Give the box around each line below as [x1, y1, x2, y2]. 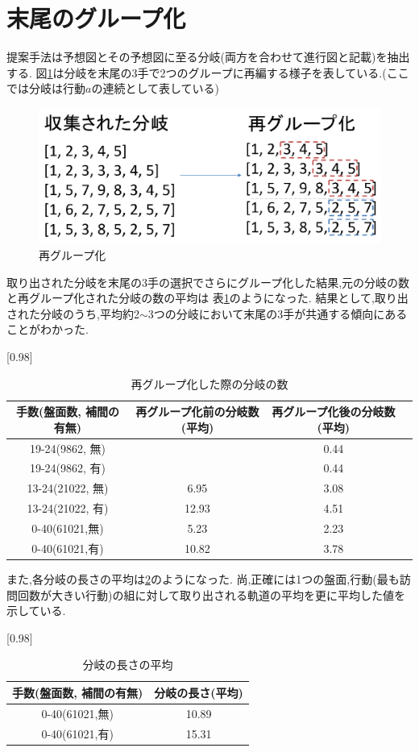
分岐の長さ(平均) [154, 683, 243, 700]
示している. [6, 602, 66, 619]
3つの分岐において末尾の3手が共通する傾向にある [147, 305, 408, 322]
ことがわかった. [6, 321, 89, 338]
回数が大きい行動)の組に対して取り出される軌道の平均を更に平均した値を [17, 586, 406, 603]
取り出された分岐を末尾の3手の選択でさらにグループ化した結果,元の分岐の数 [6, 273, 410, 290]
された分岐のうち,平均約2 [6, 305, 139, 322]
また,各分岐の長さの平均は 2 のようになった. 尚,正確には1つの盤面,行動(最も [6, 570, 400, 587]
